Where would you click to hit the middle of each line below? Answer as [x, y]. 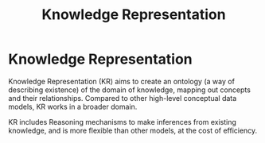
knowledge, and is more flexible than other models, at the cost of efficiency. [133, 130]
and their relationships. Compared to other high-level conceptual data [123, 98]
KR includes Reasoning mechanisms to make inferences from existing [122, 122]
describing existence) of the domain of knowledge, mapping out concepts [129, 90]
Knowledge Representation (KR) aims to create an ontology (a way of [121, 81]
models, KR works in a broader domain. [73, 106]
